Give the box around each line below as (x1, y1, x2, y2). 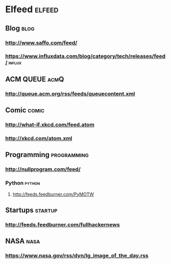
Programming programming (5, 150, 89, 159)
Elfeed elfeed (5, 4, 59, 15)
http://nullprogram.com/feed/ (5, 166, 81, 173)
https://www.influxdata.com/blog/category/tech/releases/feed (5, 52, 166, 60)
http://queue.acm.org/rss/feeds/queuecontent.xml (5, 90, 135, 97)
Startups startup (5, 205, 58, 215)
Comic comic (5, 106, 45, 115)
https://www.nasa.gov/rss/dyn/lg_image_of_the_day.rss (5, 252, 149, 259)
